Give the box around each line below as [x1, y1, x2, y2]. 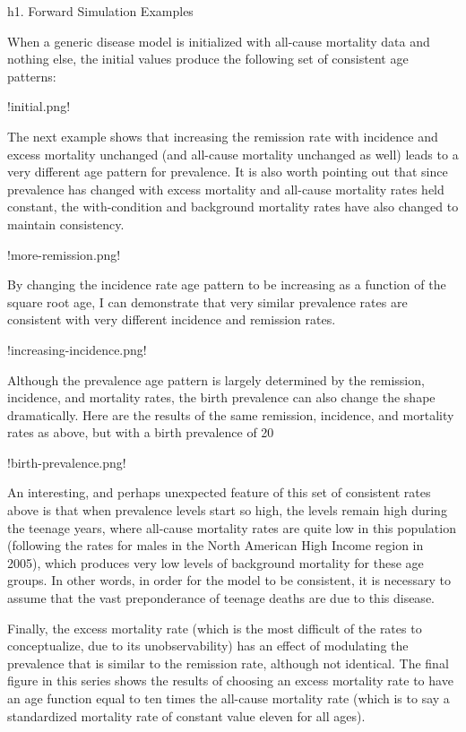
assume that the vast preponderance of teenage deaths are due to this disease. [7, 589, 435, 607]
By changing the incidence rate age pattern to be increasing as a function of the [7, 275, 446, 294]
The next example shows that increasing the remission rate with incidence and [7, 126, 438, 145]
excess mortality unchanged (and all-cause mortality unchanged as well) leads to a [7, 144, 459, 163]
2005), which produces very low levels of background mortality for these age [7, 553, 424, 572]
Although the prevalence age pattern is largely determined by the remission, [7, 370, 425, 389]
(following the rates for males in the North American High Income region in [7, 536, 424, 555]
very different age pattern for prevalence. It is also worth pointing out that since [7, 162, 448, 181]
